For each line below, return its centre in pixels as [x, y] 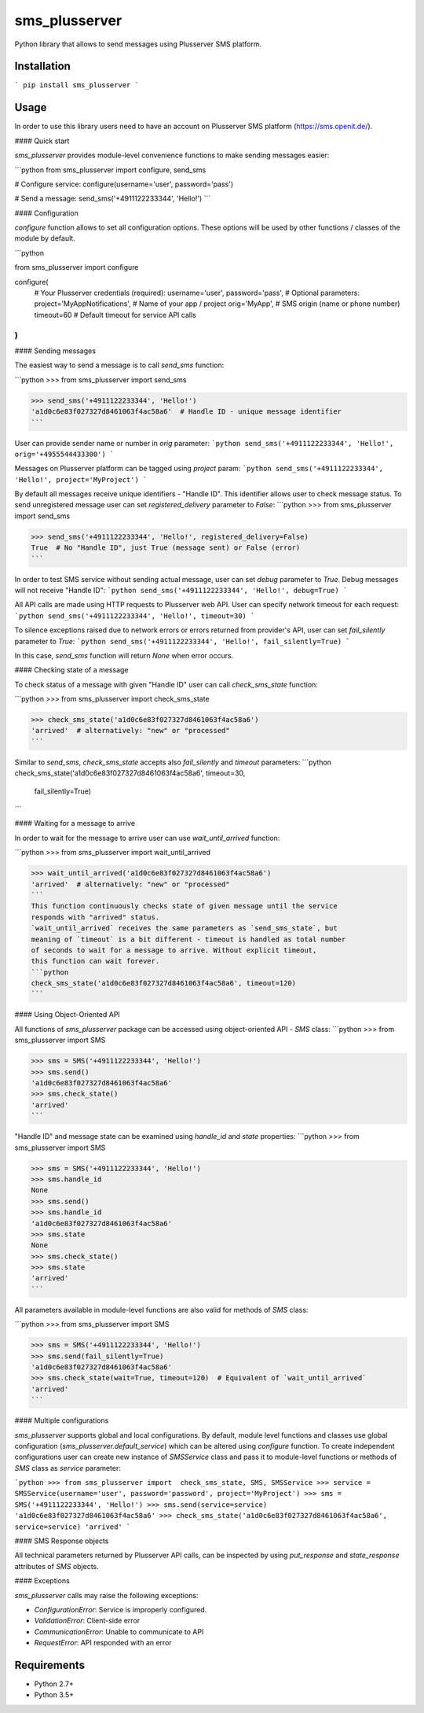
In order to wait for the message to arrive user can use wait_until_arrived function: [147, 838]
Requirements [50, 1665]
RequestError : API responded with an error [103, 1643]
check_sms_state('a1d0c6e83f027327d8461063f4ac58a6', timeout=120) [164, 984]
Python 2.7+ [54, 1684]
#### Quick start [42, 141]
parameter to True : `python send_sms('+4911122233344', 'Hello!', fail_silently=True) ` [182, 641]
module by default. [45, 238]
